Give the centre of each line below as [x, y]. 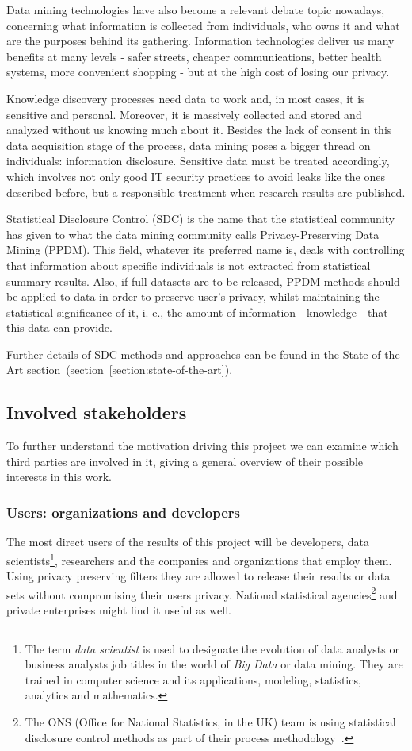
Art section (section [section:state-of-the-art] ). [120, 370]
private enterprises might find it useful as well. [119, 609]
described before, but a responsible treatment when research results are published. [206, 192]
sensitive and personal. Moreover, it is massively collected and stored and [184, 114]
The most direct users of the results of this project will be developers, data [188, 542]
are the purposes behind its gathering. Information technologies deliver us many [200, 41]
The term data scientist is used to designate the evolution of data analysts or [212, 648]
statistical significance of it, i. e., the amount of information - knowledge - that [197, 312]
